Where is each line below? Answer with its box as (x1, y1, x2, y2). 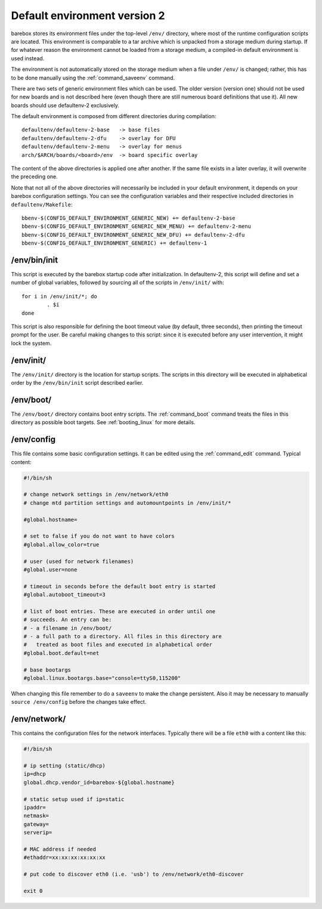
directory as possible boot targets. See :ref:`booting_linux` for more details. (11, 419, 196, 426)
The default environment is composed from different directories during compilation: (11, 113, 216, 120)
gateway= (23, 821, 49, 827)
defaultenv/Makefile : (11, 200, 73, 208)
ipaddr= (23, 804, 46, 811)
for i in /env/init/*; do (21, 293, 98, 299)
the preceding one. (11, 173, 58, 180)
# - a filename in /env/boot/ (23, 624, 112, 632)
